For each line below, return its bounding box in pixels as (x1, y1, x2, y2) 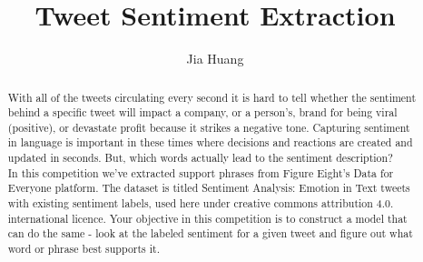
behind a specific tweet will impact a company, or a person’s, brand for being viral (7, 105, 398, 120)
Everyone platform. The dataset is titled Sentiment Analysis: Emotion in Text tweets (7, 180, 410, 196)
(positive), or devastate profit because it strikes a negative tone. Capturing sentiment (7, 119, 410, 135)
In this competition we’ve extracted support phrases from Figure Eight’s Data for (7, 165, 394, 180)
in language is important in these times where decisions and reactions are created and (7, 135, 413, 150)
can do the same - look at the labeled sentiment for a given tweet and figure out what (7, 226, 413, 241)
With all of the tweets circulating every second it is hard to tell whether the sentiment (7, 89, 417, 105)
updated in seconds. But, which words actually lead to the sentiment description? (7, 150, 393, 166)
